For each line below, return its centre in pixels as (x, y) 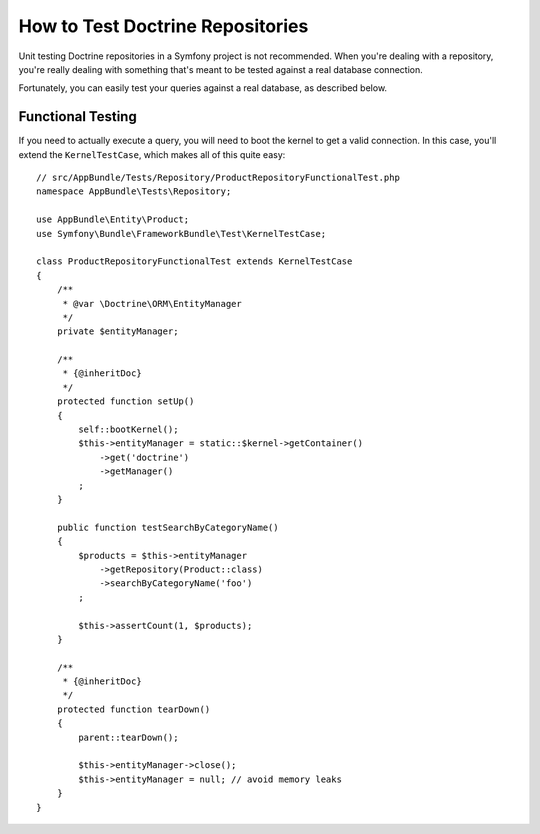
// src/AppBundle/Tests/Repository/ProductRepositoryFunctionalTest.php (218, 178)
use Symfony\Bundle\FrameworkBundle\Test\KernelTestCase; (181, 233)
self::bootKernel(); (128, 429)
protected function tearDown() (133, 709)
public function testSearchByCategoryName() (167, 527)
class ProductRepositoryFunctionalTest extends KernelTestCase (194, 261)
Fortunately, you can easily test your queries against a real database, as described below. (203, 88)
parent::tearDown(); (128, 737)
